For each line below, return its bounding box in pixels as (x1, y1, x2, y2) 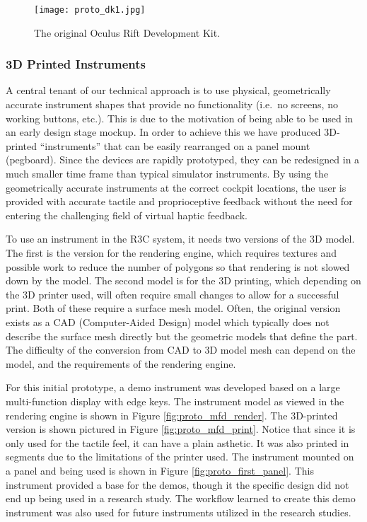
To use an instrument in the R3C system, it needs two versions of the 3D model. (6, 231, 355, 246)
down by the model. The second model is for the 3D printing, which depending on (6, 273, 361, 288)
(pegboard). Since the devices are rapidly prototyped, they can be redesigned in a (6, 152, 360, 167)
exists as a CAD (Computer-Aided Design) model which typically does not (6, 314, 330, 329)
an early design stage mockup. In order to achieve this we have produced (6, 124, 321, 139)
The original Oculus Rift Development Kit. (34, 25, 221, 40)
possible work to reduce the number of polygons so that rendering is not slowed (6, 259, 350, 274)
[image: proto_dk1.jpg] (34, 5, 146, 15)
